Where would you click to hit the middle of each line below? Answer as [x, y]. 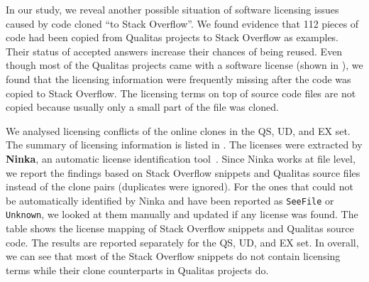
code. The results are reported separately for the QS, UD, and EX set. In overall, [182, 242]
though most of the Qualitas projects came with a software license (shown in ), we [184, 65]
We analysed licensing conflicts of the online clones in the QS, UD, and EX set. [178, 130]
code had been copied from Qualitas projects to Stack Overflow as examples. [172, 37]
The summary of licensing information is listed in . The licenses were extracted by [184, 145]
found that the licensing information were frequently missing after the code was [178, 78]
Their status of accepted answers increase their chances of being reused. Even [174, 51]
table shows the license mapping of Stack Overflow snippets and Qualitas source [180, 228]
